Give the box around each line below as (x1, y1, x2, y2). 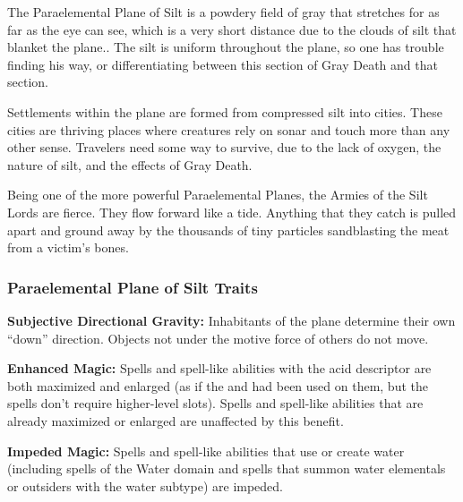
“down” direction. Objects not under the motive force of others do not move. (7, 328, 429, 347)
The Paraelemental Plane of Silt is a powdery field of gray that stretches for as (7, 3, 440, 21)
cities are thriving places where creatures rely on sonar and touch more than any (7, 120, 450, 139)
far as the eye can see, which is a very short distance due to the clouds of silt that (7, 20, 457, 38)
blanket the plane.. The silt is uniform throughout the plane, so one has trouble (7, 38, 444, 56)
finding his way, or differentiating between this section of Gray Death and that (7, 55, 438, 73)
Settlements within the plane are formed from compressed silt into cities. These (7, 102, 442, 121)
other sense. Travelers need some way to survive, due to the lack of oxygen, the (7, 138, 442, 157)
